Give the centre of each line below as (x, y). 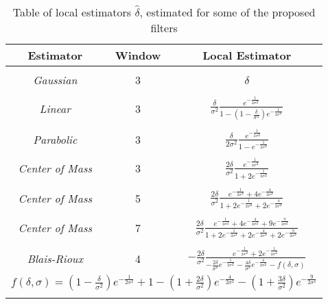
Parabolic (55, 139)
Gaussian (55, 80)
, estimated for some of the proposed (227, 12)
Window (138, 55)
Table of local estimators (72, 12)
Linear (55, 108)
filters (164, 28)
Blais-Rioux (55, 258)
